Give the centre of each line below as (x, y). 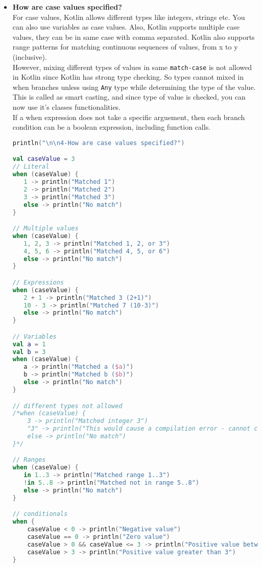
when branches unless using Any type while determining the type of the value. (134, 87)
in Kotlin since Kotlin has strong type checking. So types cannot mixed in (128, 77)
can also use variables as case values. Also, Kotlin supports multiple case (126, 27)
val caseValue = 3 (44, 159)
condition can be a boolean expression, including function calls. (112, 127)
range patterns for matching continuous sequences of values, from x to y (125, 47)
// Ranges (29, 460)
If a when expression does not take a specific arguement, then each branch (129, 117)
